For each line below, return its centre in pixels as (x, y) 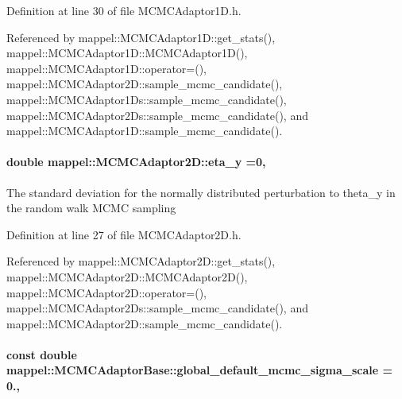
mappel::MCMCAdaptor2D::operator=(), (106, 292)
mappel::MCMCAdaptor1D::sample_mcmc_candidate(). (145, 131)
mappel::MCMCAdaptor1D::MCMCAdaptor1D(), (127, 53)
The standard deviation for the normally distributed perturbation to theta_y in (201, 192)
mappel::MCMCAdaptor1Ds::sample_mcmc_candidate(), (147, 99)
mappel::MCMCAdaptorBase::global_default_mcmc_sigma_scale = (200, 370)
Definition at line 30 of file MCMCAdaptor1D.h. (124, 10)
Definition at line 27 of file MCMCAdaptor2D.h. (124, 234)
